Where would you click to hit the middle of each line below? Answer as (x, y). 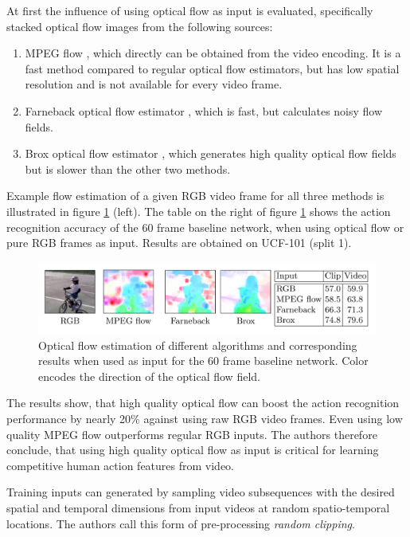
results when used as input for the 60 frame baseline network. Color (203, 361)
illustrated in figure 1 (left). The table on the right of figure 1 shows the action (199, 211)
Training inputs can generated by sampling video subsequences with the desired (201, 492)
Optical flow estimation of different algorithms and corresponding (198, 345)
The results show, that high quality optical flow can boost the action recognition (203, 403)
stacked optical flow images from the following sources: (140, 26)
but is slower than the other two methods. (128, 169)
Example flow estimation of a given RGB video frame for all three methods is (195, 196)
